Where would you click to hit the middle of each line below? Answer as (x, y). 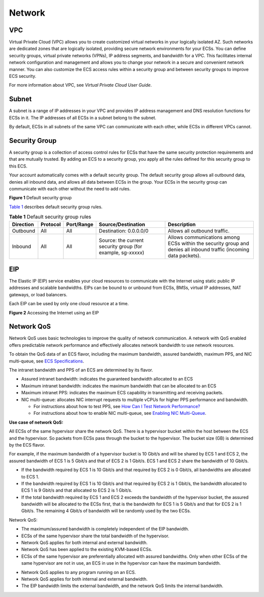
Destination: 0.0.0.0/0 (123, 231)
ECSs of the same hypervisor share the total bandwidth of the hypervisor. (95, 536)
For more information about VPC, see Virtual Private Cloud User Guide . (80, 85)
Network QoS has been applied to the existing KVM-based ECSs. (87, 549)
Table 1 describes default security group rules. (56, 207)
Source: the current (121, 240)
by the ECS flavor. (27, 445)
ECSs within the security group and (209, 243)
